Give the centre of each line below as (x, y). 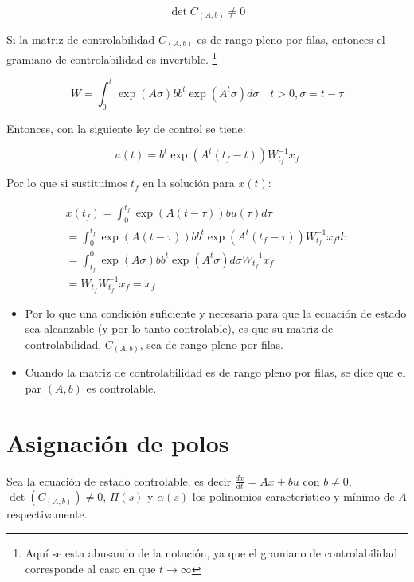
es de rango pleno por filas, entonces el (291, 39)
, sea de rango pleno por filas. (211, 344)
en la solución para (189, 183)
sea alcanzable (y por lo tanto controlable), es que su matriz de (179, 328)
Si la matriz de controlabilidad (81, 39)
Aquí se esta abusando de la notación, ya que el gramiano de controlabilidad (211, 552)
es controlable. (121, 387)
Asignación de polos (118, 442)
